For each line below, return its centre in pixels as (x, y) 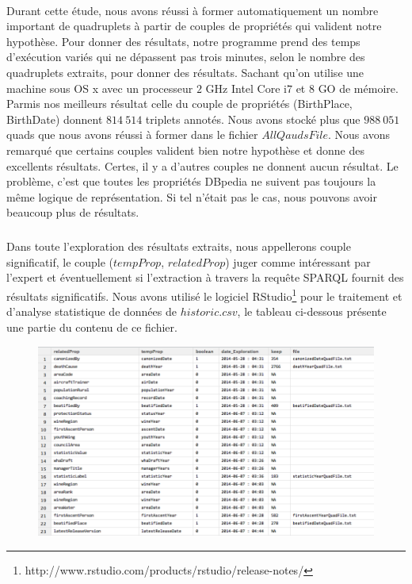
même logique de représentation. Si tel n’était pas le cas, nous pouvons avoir (192, 196)
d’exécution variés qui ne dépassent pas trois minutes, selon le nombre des (186, 57)
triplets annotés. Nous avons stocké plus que (253, 119)
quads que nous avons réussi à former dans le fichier (132, 134)
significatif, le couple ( (60, 261)
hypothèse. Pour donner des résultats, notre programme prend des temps (183, 41)
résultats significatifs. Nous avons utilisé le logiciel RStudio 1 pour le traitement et (204, 295)
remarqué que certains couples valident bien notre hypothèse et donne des (185, 150)
